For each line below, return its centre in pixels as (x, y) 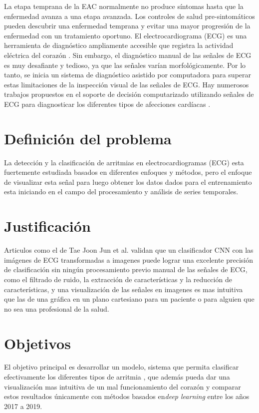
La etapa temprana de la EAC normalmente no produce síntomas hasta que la (124, 6)
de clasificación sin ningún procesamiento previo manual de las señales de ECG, (126, 269)
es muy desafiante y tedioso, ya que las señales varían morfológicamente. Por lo (125, 65)
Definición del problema (88, 138)
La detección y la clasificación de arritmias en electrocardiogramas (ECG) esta (124, 162)
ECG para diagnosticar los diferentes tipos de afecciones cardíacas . (107, 104)
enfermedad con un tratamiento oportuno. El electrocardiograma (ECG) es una (126, 35)
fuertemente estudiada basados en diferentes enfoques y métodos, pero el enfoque (128, 172)
